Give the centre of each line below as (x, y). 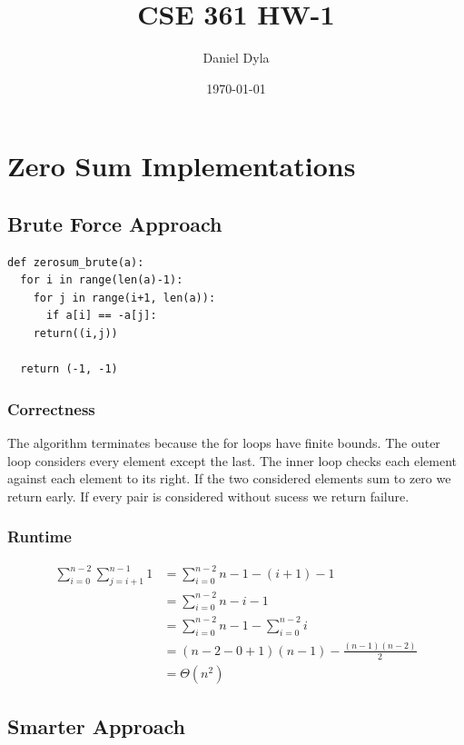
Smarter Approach (97, 726)
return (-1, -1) (69, 369)
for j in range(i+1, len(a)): (124, 298)
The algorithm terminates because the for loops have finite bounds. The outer (224, 443)
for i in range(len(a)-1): (102, 280)
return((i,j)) (75, 334)
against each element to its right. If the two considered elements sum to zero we (229, 478)
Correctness (51, 408)
